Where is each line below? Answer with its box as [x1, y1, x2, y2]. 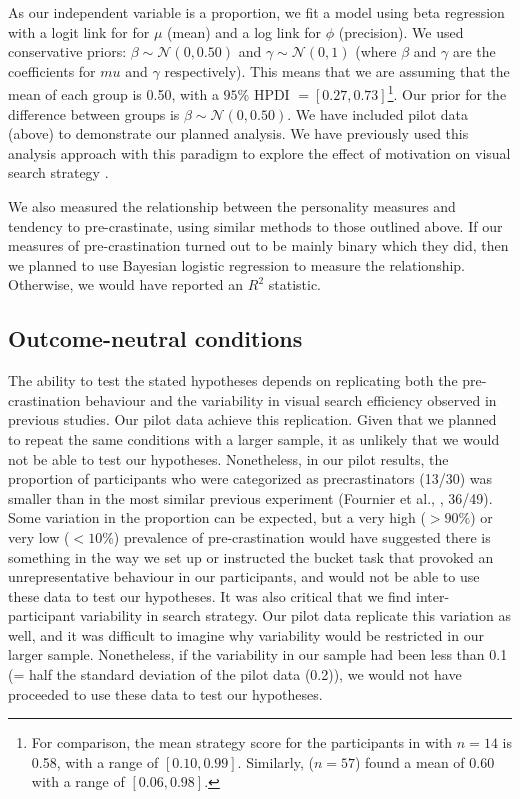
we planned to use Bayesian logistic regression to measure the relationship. [8, 254, 466, 275]
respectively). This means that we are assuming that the [164, 60, 510, 81]
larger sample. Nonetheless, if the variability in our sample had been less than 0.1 [8, 644, 508, 665]
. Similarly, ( [237, 751, 314, 772]
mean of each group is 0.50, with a [8, 84, 219, 105]
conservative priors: [8, 41, 127, 62]
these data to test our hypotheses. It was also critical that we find [8, 585, 412, 606]
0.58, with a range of [31, 751, 159, 772]
